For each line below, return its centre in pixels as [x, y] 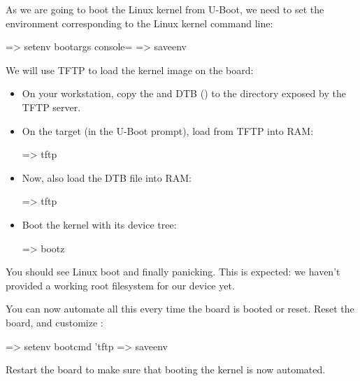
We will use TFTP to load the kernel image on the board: [130, 70]
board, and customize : [55, 322]
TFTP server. [51, 107]
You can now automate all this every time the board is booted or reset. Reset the [180, 309]
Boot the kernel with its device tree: [99, 224]
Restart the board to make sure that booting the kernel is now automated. [166, 369]
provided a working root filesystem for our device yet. [120, 285]
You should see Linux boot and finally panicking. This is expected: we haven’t [173, 272]
